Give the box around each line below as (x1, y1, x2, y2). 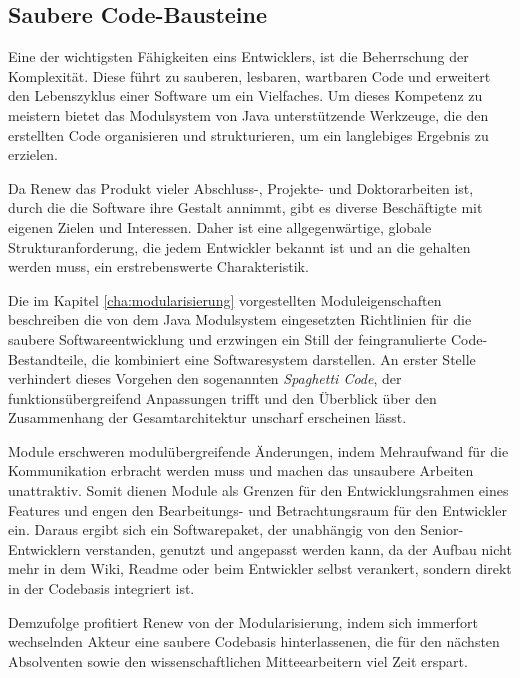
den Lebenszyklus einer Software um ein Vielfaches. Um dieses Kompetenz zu (8, 85, 483, 106)
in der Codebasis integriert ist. (8, 578, 195, 599)
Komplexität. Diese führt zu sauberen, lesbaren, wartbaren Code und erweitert (8, 65, 491, 86)
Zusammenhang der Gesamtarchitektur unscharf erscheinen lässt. (8, 407, 407, 428)
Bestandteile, (8, 348, 88, 369)
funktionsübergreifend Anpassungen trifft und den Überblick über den (8, 387, 437, 408)
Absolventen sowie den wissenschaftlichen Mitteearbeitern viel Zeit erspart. (8, 650, 468, 671)
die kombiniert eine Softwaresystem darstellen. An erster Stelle (91, 348, 476, 369)
